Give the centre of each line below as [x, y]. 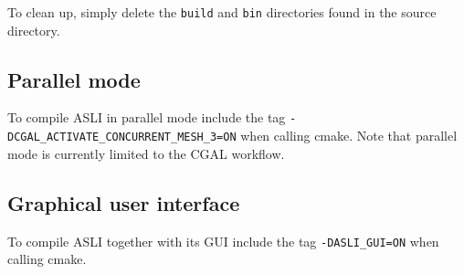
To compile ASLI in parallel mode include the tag [147, 117]
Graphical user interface [124, 202]
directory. [34, 30]
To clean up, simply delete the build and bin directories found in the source [222, 12]
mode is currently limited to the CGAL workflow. [146, 153]
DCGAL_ [27, 137]
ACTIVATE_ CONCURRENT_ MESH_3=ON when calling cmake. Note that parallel [252, 136]
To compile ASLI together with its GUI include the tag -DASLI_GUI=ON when [223, 241]
